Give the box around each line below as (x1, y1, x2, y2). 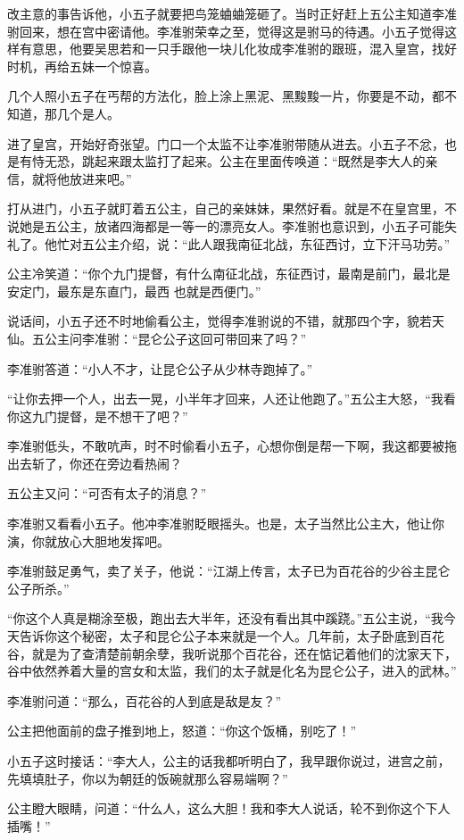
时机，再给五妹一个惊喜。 (7, 56, 157, 75)
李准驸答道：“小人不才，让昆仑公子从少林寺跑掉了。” (7, 359, 313, 378)
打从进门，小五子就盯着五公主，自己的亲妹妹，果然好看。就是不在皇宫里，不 (7, 199, 457, 218)
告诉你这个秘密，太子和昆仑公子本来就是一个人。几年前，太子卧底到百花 (19, 627, 444, 645)
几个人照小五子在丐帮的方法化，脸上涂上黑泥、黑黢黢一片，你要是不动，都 (7, 87, 444, 105)
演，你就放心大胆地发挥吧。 (7, 531, 170, 550)
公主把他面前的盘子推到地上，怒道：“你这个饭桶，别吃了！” (7, 721, 357, 740)
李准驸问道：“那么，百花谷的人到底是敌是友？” (7, 691, 282, 710)
